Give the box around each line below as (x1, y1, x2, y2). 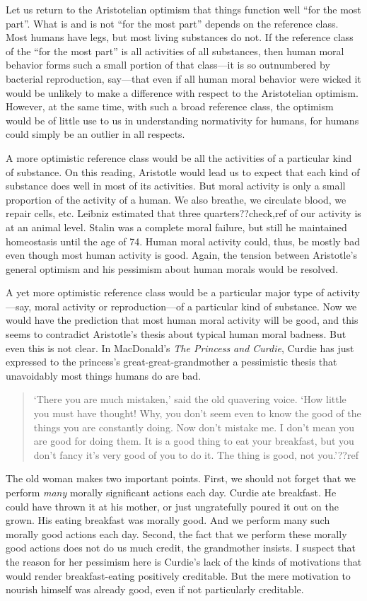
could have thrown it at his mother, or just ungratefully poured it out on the (6, 498, 339, 513)
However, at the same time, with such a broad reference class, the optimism (6, 99, 334, 114)
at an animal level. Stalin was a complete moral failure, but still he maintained (6, 219, 347, 234)
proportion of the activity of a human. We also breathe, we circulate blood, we (6, 192, 346, 206)
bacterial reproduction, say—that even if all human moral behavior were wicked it (6, 71, 361, 86)
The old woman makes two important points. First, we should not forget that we (6, 471, 356, 486)
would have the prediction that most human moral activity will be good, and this (6, 313, 359, 327)
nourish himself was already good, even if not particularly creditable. (6, 582, 304, 597)
